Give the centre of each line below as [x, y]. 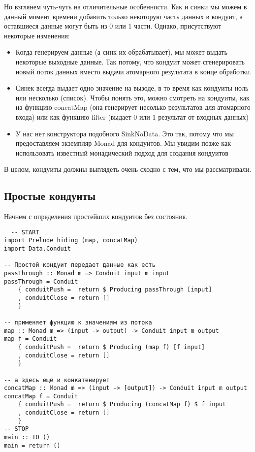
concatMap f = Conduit [41, 396]
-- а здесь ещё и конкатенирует [57, 380]
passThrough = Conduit [41, 281]
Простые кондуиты [50, 196]
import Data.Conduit [38, 249]
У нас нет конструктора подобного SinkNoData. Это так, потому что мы [125, 133]
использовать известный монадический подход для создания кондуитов [122, 152]
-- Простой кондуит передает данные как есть [80, 265]
